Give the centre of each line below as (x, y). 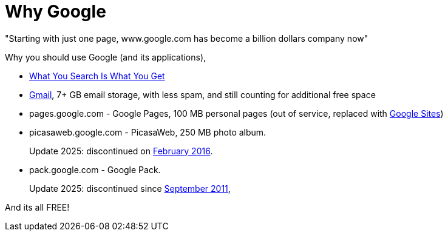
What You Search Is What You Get (97, 76)
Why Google (56, 11)
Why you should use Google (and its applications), (106, 57)
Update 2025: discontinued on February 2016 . (121, 151)
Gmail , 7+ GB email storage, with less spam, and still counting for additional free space (202, 94)
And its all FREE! (37, 207)
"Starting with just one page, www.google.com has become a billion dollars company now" (187, 38)
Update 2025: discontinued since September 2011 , (130, 188)
